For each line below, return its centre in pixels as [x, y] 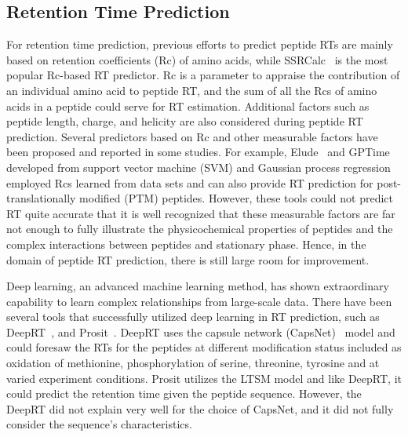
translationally [41, 198]
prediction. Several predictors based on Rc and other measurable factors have [192, 136]
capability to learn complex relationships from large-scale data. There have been [199, 301]
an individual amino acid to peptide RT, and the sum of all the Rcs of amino [192, 90]
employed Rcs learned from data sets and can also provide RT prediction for [190, 182]
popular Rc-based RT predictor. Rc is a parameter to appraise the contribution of [203, 75]
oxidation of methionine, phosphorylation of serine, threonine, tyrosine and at [193, 363]
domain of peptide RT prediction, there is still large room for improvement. [188, 259]
